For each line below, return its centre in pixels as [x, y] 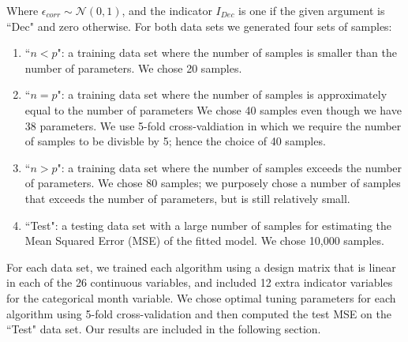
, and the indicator [167, 10]
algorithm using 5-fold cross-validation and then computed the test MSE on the [199, 313]
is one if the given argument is [312, 10]
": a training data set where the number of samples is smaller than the [227, 53]
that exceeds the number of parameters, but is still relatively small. [187, 198]
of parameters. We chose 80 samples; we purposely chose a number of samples [213, 183]
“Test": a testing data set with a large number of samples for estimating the [208, 225]
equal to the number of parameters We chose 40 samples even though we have [213, 109]
